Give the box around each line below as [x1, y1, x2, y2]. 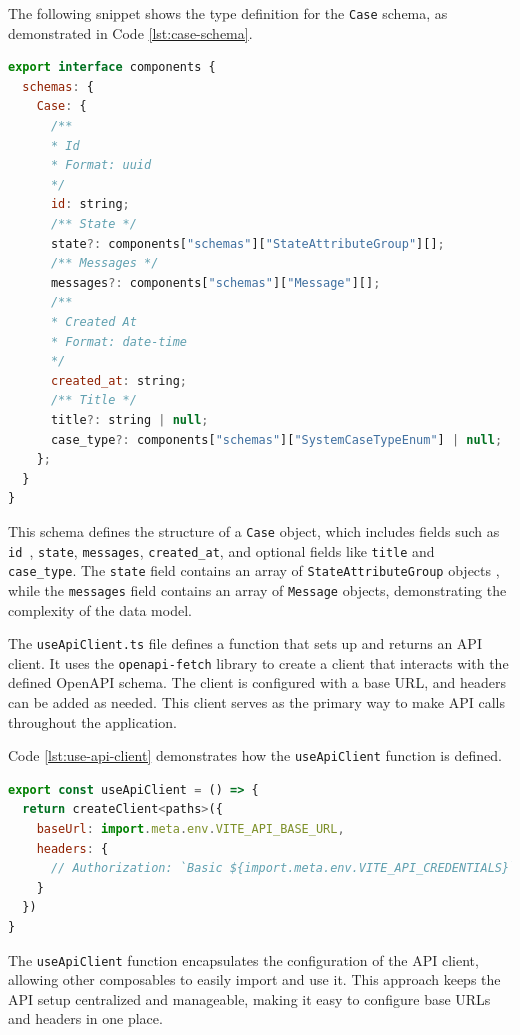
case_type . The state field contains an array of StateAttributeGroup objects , [8, 560, 500, 581]
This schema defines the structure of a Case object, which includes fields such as [8, 520, 500, 541]
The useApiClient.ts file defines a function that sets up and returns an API [8, 633, 482, 654]
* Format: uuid [50, 158, 152, 173]
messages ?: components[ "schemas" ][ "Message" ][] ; [50, 275, 381, 290]
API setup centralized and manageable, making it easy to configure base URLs [8, 988, 491, 1009]
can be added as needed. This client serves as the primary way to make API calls [8, 692, 505, 713]
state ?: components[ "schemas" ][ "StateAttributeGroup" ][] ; [50, 236, 445, 251]
